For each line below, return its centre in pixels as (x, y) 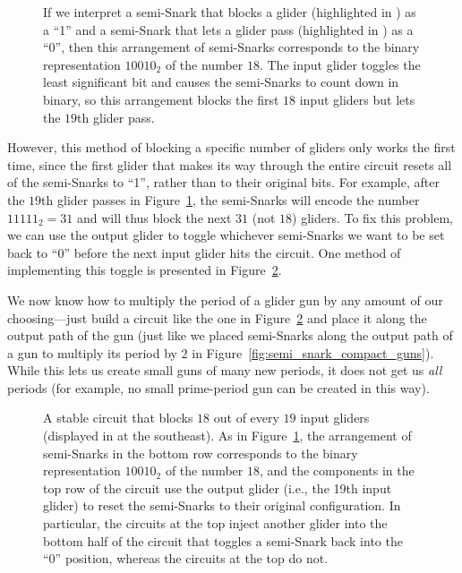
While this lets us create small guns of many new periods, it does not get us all (225, 370)
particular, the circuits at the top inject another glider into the (215, 523)
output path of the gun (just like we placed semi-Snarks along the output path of (230, 335)
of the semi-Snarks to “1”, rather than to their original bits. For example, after (223, 182)
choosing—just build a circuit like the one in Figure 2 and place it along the (217, 317)
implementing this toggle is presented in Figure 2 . (145, 270)
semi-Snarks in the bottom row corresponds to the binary (201, 453)
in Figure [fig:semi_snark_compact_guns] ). (313, 352)
